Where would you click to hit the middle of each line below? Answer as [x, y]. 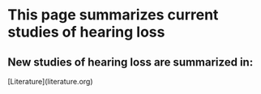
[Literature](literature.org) [50, 81]
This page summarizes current [113, 15]
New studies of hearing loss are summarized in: [130, 62]
